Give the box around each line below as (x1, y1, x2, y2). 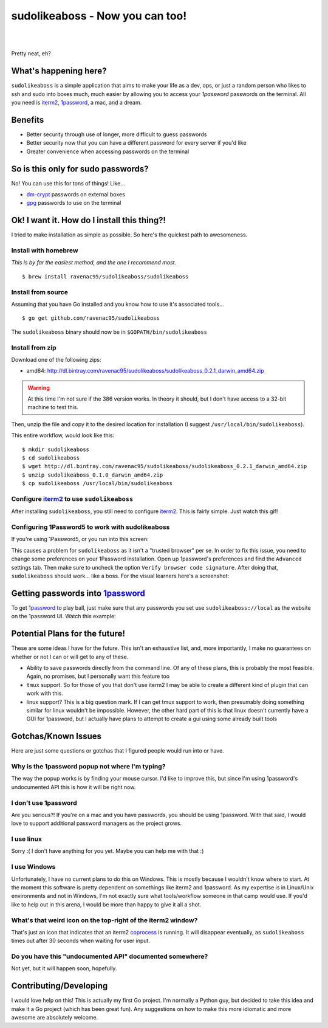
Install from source (11, 288, 68, 296)
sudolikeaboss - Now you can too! (11, 9, 187, 22)
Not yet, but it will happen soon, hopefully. (11, 965, 117, 972)
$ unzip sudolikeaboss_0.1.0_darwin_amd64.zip (22, 471, 163, 478)
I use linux (11, 835, 43, 843)
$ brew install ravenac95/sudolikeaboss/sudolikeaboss (22, 273, 189, 280)
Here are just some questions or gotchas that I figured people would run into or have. (11, 747, 224, 754)
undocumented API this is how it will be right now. (11, 783, 136, 790)
